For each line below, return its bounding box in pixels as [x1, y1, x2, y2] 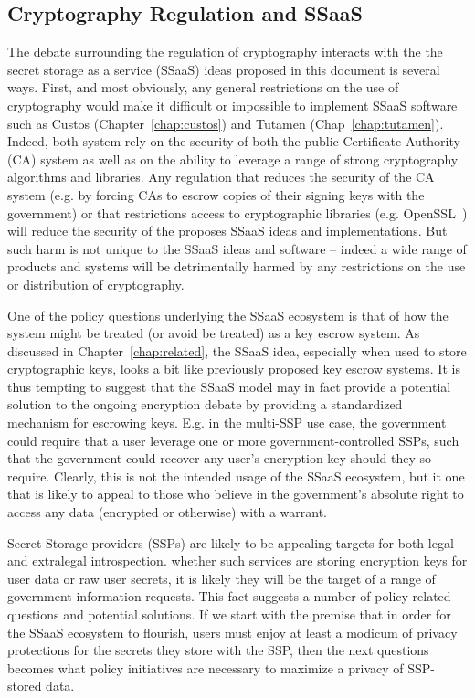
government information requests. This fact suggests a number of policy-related [7, 587, 451, 606]
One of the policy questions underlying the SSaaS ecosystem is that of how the [7, 305, 449, 324]
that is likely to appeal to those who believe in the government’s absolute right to [7, 484, 464, 503]
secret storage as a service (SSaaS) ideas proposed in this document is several [7, 59, 440, 79]
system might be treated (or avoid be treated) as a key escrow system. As [7, 323, 420, 343]
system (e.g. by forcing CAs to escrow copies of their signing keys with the [7, 185, 425, 204]
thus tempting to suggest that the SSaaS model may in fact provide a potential [7, 376, 451, 396]
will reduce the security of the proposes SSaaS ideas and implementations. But [7, 221, 448, 240]
